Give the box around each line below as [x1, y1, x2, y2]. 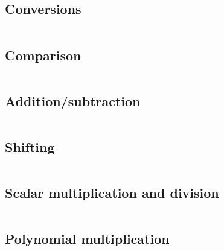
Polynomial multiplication [5, 229, 170, 248]
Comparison [5, 45, 82, 64]
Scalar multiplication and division [5, 183, 219, 202]
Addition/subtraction [5, 91, 141, 110]
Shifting [5, 138, 55, 156]
